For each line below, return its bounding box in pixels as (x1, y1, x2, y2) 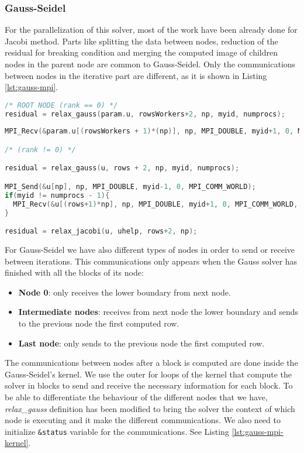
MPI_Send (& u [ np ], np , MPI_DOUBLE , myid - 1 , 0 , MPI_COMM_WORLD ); (5, 183, 256, 191)
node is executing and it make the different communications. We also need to (5, 414, 281, 426)
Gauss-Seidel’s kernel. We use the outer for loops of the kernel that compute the (5, 368, 292, 380)
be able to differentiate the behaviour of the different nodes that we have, (5, 390, 268, 403)
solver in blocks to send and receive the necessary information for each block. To (5, 379, 293, 392)
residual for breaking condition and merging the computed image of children (5, 46, 278, 59)
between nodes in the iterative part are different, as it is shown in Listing (5, 69, 267, 81)
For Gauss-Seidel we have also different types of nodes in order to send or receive (5, 243, 295, 256)
